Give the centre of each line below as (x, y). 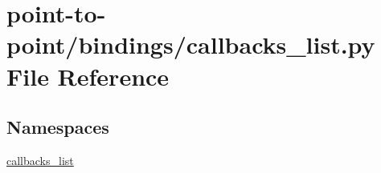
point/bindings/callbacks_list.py (191, 44)
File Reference (88, 76)
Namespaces (58, 127)
